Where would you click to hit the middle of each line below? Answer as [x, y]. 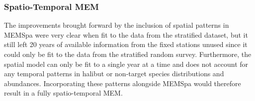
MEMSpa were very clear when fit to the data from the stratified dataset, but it [126, 34]
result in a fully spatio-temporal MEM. [63, 93]
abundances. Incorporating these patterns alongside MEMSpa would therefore [123, 83]
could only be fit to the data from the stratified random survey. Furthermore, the [128, 54]
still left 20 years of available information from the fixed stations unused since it [126, 44]
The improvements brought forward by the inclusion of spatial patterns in [117, 25]
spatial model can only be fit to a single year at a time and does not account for [126, 64]
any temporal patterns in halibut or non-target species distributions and [114, 74]
